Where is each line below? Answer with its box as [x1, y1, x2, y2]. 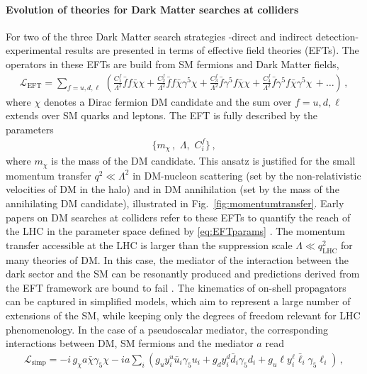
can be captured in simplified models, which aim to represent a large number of [6, 294, 351, 309]
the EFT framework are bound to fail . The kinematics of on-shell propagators [6, 280, 346, 295]
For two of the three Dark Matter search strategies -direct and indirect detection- [6, 28, 359, 43]
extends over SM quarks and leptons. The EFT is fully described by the [6, 108, 317, 123]
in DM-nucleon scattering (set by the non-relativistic [132, 167, 361, 182]
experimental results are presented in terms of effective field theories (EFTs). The [6, 43, 359, 57]
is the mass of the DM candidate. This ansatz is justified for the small [51, 153, 356, 168]
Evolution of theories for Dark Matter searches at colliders [6, 1, 299, 16]
